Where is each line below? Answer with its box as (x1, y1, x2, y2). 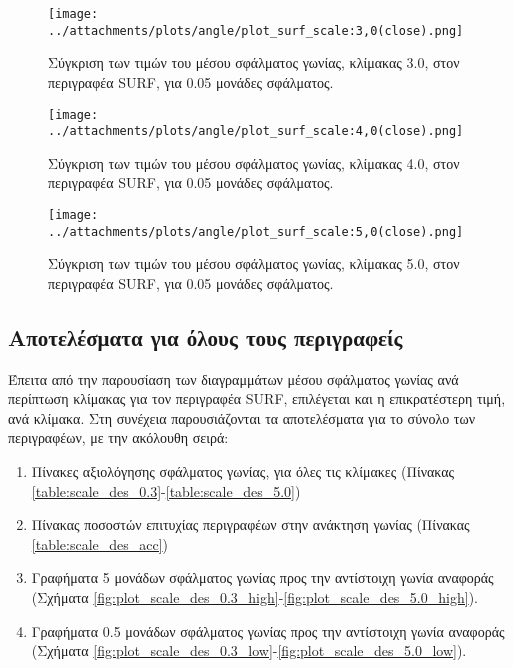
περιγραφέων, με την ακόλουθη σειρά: (8, 427, 229, 448)
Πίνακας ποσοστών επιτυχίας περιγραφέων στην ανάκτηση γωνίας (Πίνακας (31, 514, 470, 535)
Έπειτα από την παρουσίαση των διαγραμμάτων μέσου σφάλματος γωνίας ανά (8, 368, 459, 389)
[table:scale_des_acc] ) (31, 533, 169, 554)
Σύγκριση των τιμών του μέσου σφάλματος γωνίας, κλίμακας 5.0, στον (48, 253, 460, 274)
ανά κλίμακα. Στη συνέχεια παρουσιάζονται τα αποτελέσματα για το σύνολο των (8, 407, 476, 428)
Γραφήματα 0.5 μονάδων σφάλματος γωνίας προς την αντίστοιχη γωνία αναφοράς (31, 620, 505, 641)
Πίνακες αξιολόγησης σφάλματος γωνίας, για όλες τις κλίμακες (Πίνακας (31, 461, 455, 482)
